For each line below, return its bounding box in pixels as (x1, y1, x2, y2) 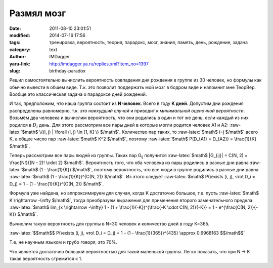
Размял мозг (9, 8, 66, 19)
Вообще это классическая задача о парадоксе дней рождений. (9, 91, 147, 97)
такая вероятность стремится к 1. (9, 256, 82, 262)
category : (9, 46, 31, 53)
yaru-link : (9, 61, 30, 67)
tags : (9, 40, 21, 46)
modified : (9, 32, 30, 38)
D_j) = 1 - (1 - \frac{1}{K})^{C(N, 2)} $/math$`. (9, 180, 104, 187)
